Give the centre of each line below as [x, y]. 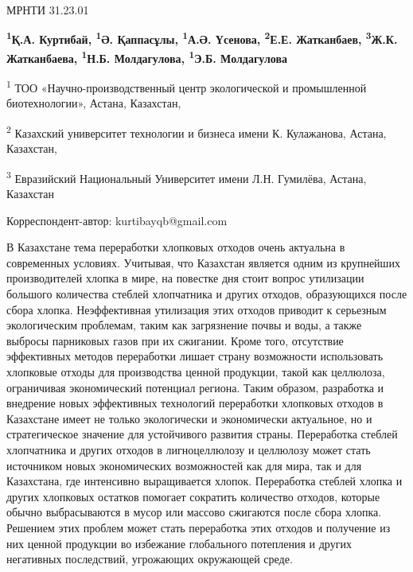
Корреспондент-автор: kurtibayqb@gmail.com [117, 220]
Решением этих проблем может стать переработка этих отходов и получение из [199, 527]
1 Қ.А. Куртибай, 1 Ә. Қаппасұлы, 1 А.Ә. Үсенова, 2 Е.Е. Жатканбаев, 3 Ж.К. [202, 38]
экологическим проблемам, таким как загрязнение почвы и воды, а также [184, 325]
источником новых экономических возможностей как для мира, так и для [184, 465]
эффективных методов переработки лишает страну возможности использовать [195, 356]
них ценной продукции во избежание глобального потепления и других [179, 543]
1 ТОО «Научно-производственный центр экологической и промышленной [187, 86]
